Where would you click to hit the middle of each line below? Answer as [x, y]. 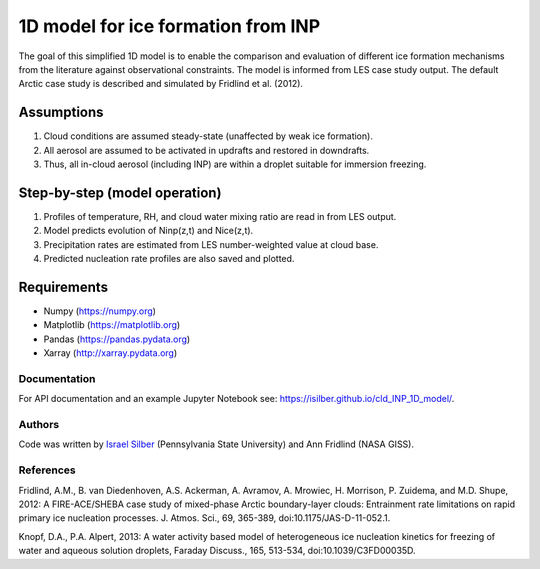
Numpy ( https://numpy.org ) [100, 311]
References [47, 470]
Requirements [63, 286]
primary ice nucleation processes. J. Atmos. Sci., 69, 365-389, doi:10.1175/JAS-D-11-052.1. [204, 518]
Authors [39, 425]
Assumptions [61, 112]
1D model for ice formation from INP [169, 26]
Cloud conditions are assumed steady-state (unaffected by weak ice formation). [208, 136]
